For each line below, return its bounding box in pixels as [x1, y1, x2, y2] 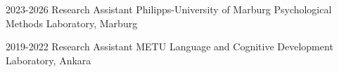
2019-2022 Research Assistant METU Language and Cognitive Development [6, 39, 333, 54]
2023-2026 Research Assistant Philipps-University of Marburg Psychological [6, 2, 332, 16]
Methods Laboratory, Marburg [6, 15, 138, 30]
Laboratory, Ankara [6, 52, 91, 67]
